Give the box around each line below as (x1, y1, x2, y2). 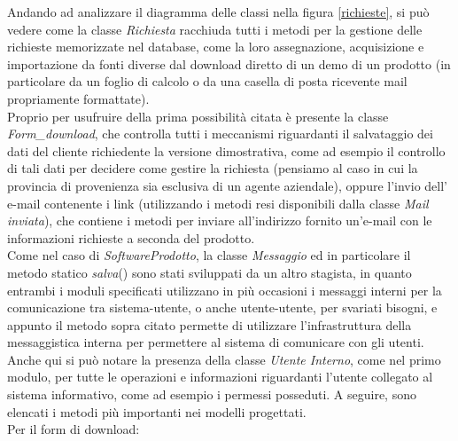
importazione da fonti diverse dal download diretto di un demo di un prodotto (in (7, 54, 451, 73)
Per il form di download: (7, 420, 140, 438)
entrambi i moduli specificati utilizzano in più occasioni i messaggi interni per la (7, 280, 442, 299)
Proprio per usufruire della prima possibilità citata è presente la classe (7, 106, 389, 125)
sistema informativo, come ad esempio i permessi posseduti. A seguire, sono (7, 385, 416, 404)
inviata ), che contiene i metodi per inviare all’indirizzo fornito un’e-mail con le (7, 211, 432, 230)
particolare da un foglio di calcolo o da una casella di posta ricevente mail (7, 72, 408, 91)
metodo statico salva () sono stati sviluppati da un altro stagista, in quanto (7, 263, 412, 281)
